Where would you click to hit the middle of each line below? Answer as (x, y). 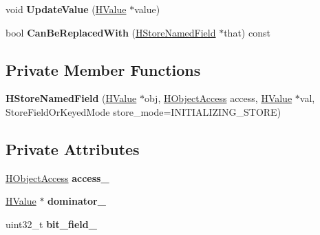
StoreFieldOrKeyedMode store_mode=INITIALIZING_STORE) (143, 111)
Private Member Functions (103, 69)
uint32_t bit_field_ (51, 224)
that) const (247, 32)
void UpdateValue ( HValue (66, 9)
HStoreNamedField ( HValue (71, 98)
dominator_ (77, 201)
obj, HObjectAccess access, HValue (218, 98)
